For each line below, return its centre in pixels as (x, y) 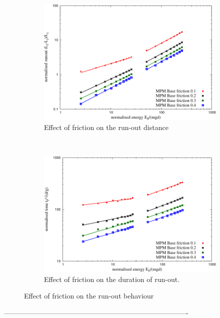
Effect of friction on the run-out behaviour (89, 296)
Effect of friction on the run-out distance (106, 127)
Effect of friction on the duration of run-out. (112, 279)
